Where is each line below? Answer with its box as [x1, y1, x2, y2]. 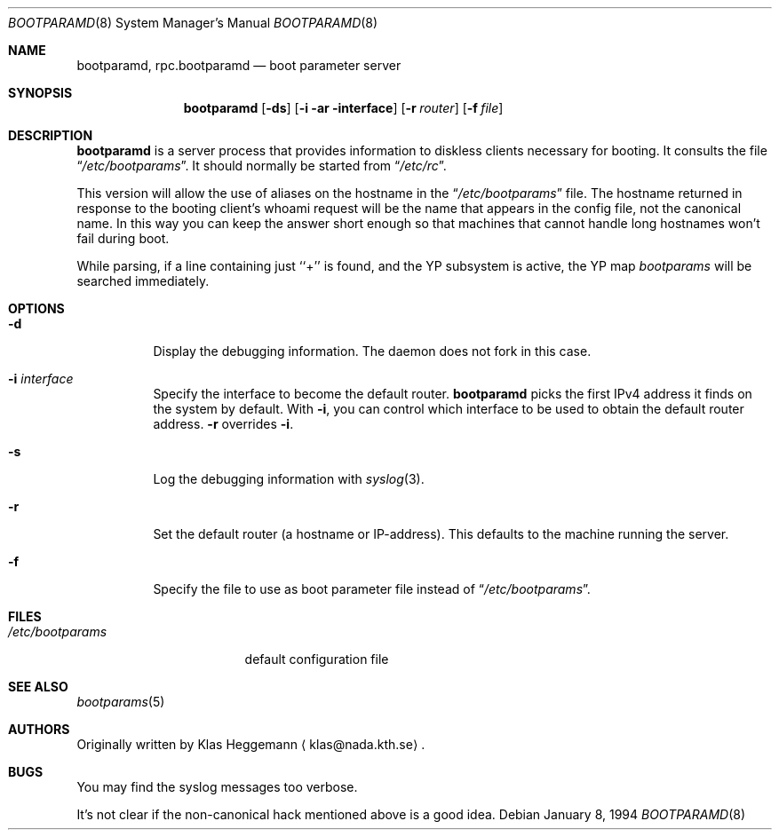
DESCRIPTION [8, 128, 93, 143]
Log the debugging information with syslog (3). [153, 471, 425, 486]
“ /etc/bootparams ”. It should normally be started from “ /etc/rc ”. [76, 158, 447, 173]
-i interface [8, 371, 74, 386]
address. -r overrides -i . [153, 416, 294, 431]
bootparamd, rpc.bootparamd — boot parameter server [76, 58, 401, 73]
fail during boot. [76, 231, 170, 246]
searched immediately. [76, 273, 210, 288]
